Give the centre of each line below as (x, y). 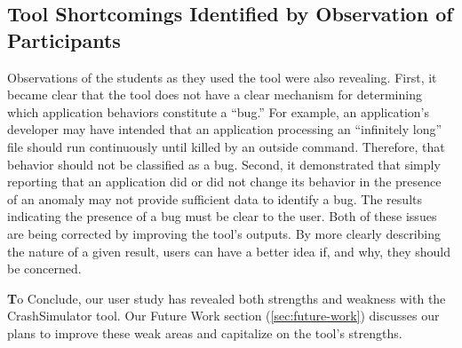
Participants (64, 40)
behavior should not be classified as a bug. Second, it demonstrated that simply (224, 164)
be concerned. (44, 269)
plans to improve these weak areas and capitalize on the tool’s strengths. (205, 332)
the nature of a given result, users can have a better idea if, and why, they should (229, 251)
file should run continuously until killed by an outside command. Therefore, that (226, 146)
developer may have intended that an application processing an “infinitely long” (225, 129)
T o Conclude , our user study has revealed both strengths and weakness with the (227, 298)
